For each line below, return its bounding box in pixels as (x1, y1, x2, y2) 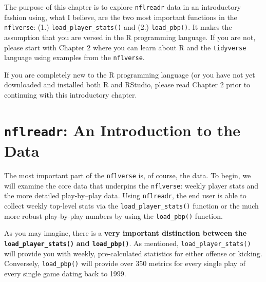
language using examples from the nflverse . (4, 52, 145, 63)
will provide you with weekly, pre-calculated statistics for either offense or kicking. (4, 248, 262, 258)
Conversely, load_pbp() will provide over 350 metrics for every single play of (4, 258, 245, 269)
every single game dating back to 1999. (4, 268, 126, 278)
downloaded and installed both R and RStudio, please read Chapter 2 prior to (4, 79, 251, 90)
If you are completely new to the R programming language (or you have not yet (4, 69, 255, 80)
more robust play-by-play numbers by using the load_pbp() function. (4, 210, 223, 221)
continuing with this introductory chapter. (4, 89, 137, 100)
